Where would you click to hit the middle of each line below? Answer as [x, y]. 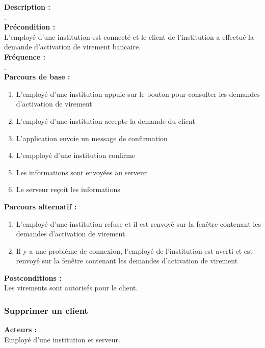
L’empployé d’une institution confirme [76, 155]
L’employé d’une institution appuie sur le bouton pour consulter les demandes [138, 93]
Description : [27, 7]
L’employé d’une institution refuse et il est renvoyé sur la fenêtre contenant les [138, 223]
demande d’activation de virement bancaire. [73, 47]
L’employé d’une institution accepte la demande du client [105, 121]
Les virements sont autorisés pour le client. [71, 288]
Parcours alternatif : [41, 206]
